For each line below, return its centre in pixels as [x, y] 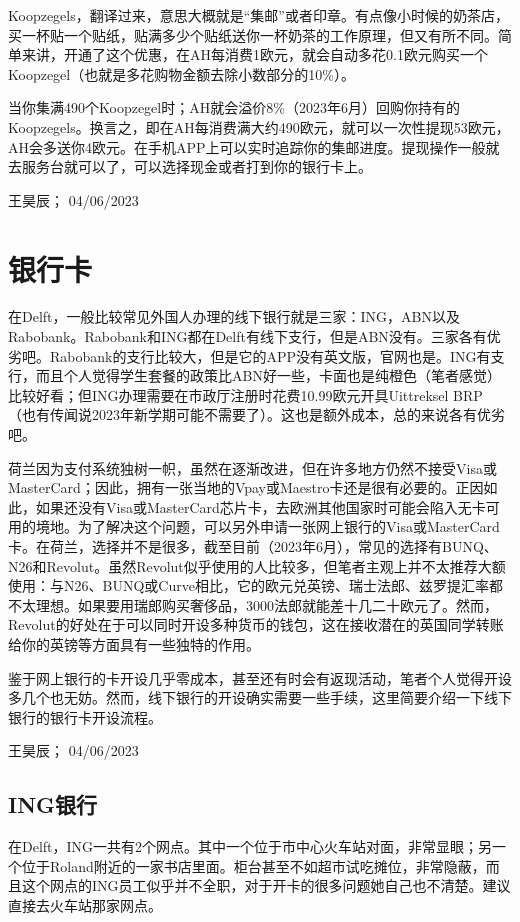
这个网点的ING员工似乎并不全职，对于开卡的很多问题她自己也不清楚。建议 [266, 885]
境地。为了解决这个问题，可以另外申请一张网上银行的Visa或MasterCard [267, 526]
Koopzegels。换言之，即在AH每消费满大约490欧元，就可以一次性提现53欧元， [259, 126]
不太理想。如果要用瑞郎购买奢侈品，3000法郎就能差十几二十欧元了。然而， [253, 604]
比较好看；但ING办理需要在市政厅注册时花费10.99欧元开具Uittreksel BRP [245, 394]
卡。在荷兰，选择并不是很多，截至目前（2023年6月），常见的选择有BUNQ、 [253, 546]
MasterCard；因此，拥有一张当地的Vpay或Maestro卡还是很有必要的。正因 [246, 487]
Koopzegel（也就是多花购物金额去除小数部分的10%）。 [181, 73]
